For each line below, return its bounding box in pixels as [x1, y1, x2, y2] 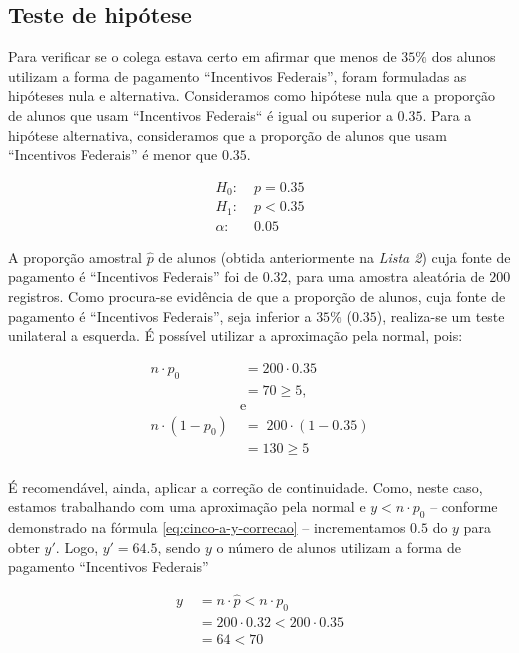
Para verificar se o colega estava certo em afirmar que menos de [8, 46, 397, 67]
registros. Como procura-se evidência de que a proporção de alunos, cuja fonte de [8, 285, 506, 306]
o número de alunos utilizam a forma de [216, 536, 461, 557]
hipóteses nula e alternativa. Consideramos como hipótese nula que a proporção [8, 85, 496, 106]
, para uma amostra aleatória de [287, 266, 485, 287]
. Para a [422, 104, 472, 125]
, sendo [157, 536, 201, 557]
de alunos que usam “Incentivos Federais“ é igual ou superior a [8, 104, 393, 125]
